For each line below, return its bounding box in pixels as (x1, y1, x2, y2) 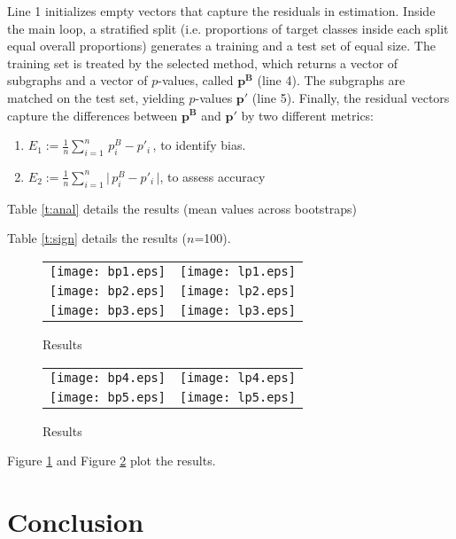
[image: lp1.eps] (179, 263, 296, 278)
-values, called (158, 71, 234, 90)
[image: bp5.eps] (50, 389, 166, 404)
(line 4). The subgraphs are (257, 71, 406, 90)
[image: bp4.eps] (50, 370, 166, 385)
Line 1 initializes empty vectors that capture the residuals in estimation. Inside (7, 2, 436, 20)
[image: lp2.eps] (179, 283, 296, 298)
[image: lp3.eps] (179, 302, 296, 317)
